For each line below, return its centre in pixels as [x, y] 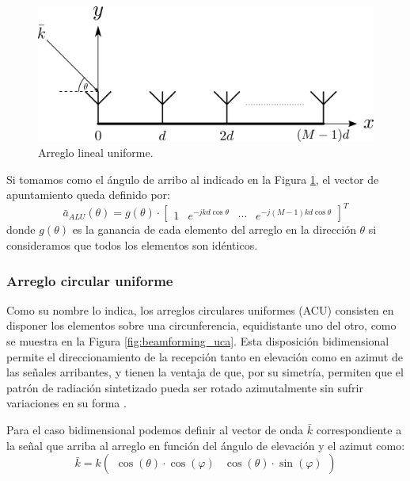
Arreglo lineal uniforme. [96, 153]
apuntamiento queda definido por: [88, 195]
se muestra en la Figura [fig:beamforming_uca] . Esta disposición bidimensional [198, 341]
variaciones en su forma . [66, 403]
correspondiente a [359, 430]
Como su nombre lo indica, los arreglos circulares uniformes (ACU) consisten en [200, 309]
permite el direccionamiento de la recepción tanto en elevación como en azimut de [205, 356]
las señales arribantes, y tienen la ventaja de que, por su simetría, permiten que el [205, 372]
